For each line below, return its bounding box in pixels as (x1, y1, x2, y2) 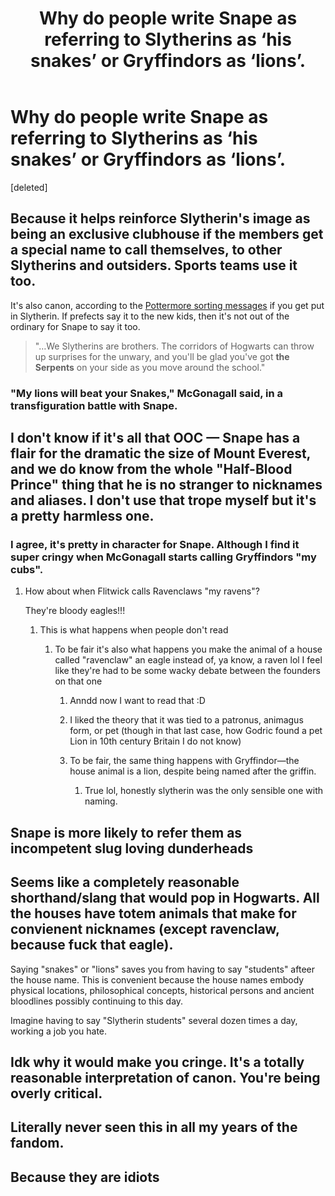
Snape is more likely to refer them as (10, 824, 243, 841)
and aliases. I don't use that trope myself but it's (10, 492, 317, 509)
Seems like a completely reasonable (10, 874, 240, 891)
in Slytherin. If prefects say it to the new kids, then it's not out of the (10, 310, 290, 322)
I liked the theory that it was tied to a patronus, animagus (69, 714, 304, 726)
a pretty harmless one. (10, 508, 155, 525)
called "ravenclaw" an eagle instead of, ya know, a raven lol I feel (54, 654, 323, 666)
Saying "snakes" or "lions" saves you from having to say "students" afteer (10, 963, 315, 975)
